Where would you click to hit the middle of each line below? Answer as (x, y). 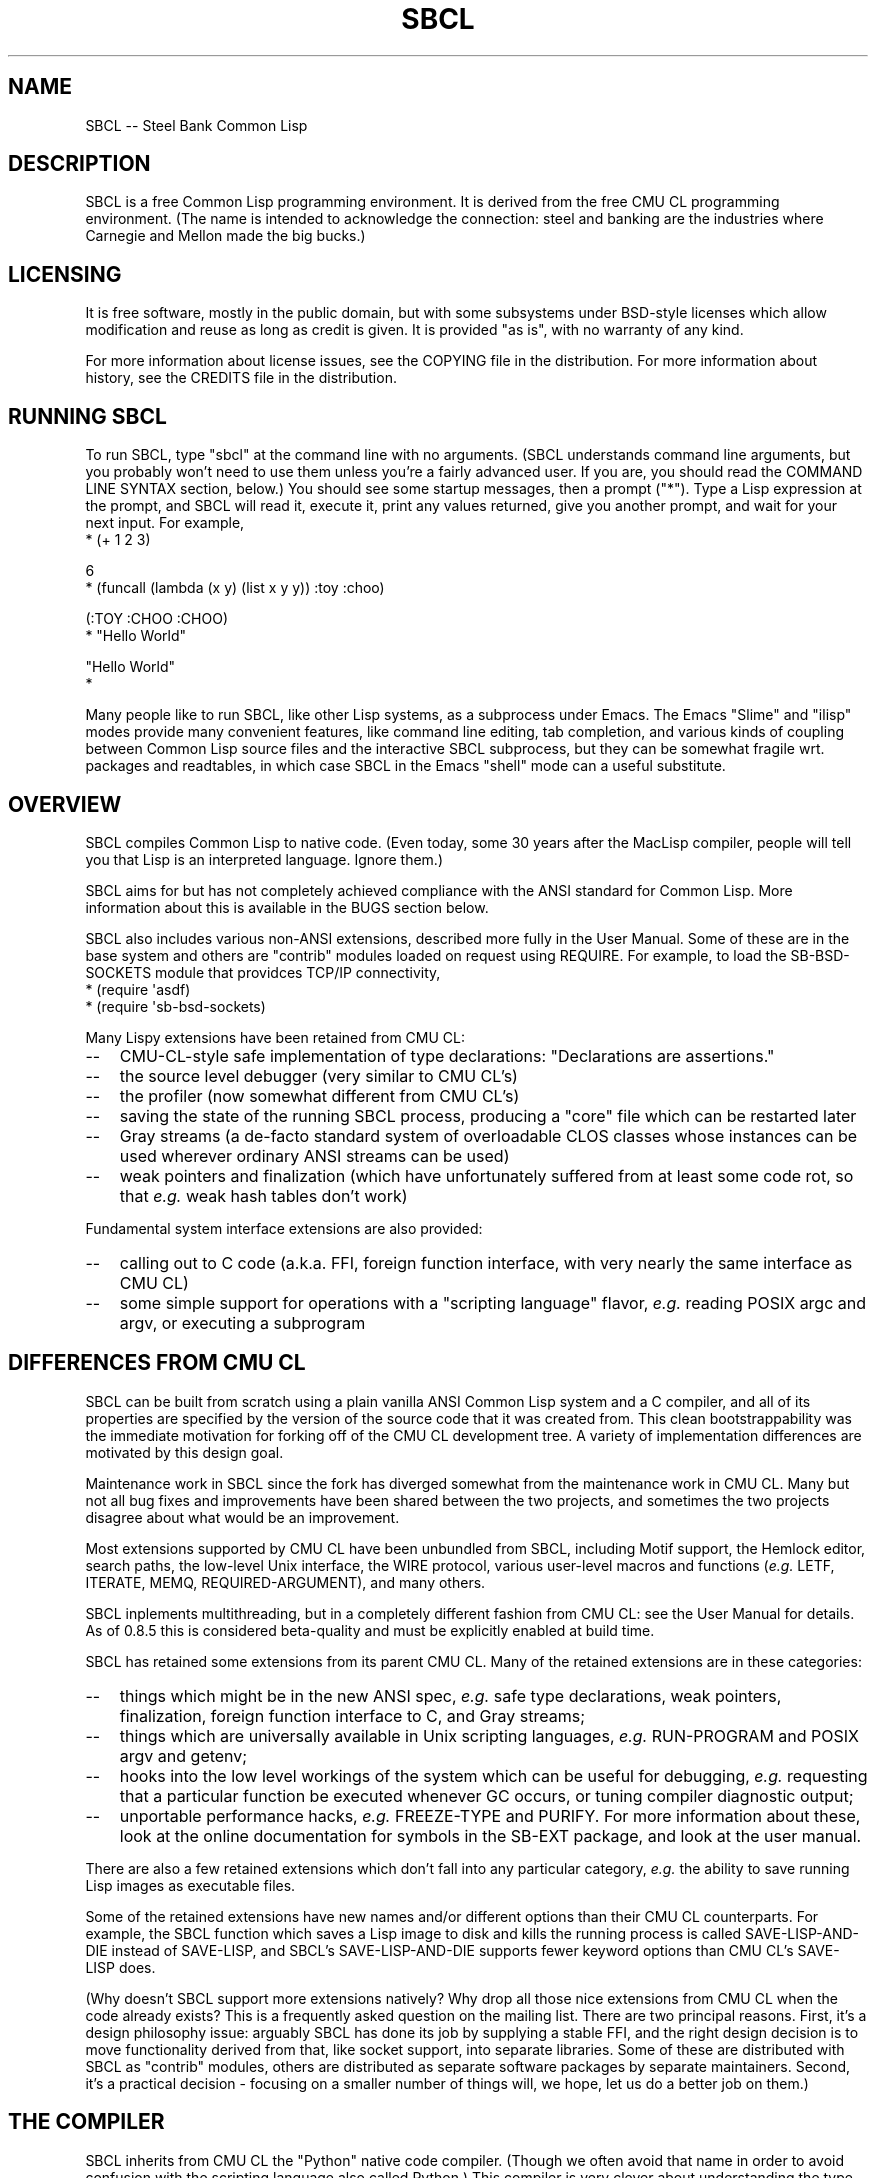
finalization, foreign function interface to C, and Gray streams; (352, 1715)
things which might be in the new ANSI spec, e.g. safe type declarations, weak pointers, (450, 1695)
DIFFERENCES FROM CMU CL (157, 1363)
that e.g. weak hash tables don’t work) (263, 1195)
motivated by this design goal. (184, 1452)
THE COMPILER (86, 2122)
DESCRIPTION (79, 164)
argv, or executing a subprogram (242, 1322)
